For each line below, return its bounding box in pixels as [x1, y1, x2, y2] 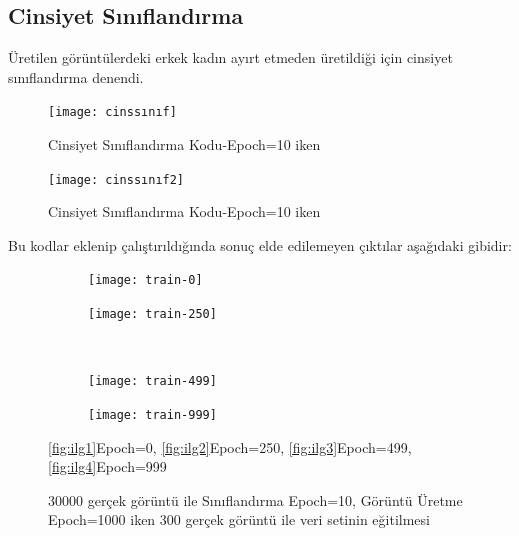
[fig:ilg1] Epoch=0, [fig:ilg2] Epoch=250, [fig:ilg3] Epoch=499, [48, 436, 412, 457]
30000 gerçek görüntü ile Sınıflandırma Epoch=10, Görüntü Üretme [48, 489, 463, 510]
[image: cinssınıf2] [48, 172, 185, 187]
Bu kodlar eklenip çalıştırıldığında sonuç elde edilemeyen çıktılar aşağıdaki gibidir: [8, 234, 512, 255]
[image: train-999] [88, 408, 217, 423]
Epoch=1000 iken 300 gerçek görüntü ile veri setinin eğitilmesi [48, 509, 430, 530]
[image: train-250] [88, 307, 217, 322]
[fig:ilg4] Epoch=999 [48, 456, 167, 477]
